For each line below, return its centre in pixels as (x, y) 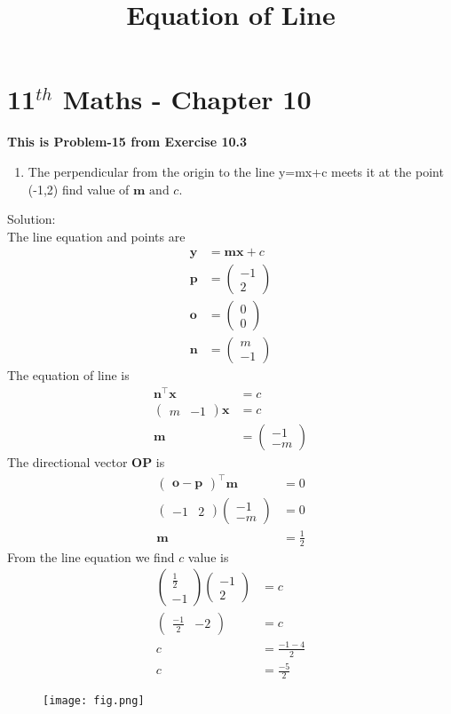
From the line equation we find (91, 556)
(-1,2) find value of (79, 189)
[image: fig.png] (94, 701)
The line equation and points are (96, 236)
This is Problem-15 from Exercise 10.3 (127, 142)
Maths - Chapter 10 (187, 99)
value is (208, 556)
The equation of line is (68, 375)
